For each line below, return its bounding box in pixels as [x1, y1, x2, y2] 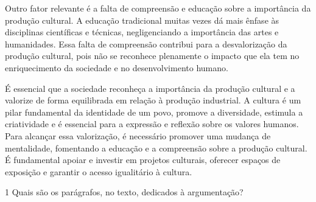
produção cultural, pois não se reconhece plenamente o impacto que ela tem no [5, 49, 300, 62]
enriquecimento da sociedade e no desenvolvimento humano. [5, 61, 228, 74]
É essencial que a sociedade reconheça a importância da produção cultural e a [5, 82, 295, 94]
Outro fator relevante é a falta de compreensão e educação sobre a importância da [5, 2, 311, 14]
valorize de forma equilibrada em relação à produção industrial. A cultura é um [5, 94, 301, 106]
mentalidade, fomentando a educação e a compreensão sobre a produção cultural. [5, 141, 307, 154]
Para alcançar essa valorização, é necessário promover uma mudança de [5, 129, 271, 142]
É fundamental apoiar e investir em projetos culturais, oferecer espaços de [5, 153, 281, 166]
